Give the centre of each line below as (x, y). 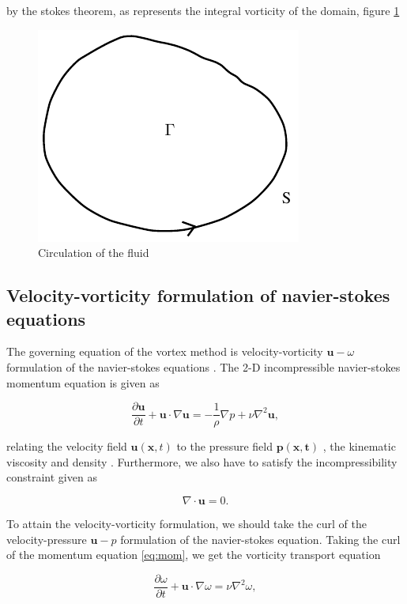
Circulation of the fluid (94, 253)
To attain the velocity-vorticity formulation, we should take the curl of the (187, 523)
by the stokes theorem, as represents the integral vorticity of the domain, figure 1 (203, 10)
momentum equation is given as (83, 382)
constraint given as (52, 477)
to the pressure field (224, 446)
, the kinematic (359, 446)
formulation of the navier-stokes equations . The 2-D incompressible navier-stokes (203, 366)
